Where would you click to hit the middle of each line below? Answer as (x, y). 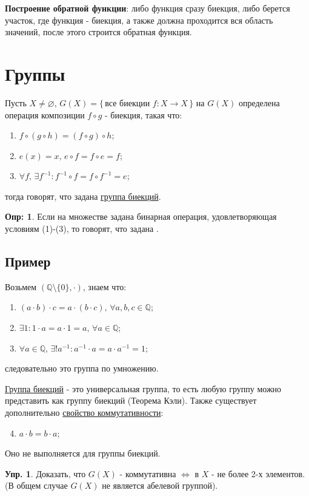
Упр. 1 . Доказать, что (45, 473)
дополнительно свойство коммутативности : (84, 413)
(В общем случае (36, 485)
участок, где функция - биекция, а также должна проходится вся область (139, 20)
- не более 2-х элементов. (258, 473)
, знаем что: (105, 286)
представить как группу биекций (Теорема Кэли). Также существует (131, 400)
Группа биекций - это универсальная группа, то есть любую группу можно (143, 388)
